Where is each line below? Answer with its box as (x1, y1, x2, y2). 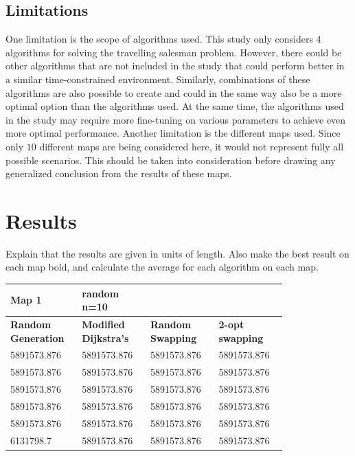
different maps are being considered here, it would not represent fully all (39, 139, 344, 153)
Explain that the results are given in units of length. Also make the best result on (5, 246, 350, 260)
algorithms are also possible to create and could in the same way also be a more (5, 85, 342, 100)
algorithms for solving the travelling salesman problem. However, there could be (5, 45, 342, 59)
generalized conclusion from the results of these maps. (5, 166, 232, 181)
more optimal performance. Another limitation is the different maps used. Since (5, 126, 341, 140)
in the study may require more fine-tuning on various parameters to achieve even (5, 112, 346, 126)
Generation (10, 330, 65, 345)
